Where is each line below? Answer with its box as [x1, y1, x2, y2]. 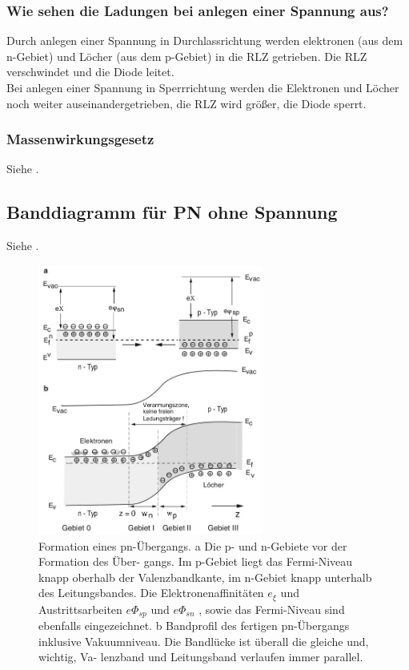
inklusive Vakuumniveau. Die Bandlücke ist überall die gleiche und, [38, 632, 369, 649]
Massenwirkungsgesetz [6, 129, 154, 149]
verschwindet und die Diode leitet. [6, 63, 174, 80]
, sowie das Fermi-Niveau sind [198, 600, 345, 617]
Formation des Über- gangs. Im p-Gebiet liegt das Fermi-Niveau [38, 553, 353, 570]
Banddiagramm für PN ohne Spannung [6, 200, 338, 224]
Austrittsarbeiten [38, 600, 122, 617]
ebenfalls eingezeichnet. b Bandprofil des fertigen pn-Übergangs [38, 617, 350, 634]
